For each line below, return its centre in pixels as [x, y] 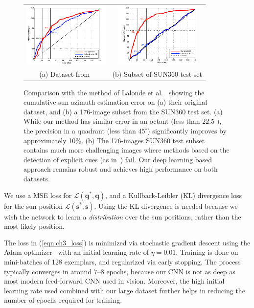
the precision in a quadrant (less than [80, 131]
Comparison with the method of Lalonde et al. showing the [114, 92]
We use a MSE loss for [38, 195]
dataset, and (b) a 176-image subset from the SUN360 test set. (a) [123, 111]
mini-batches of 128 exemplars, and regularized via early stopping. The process [122, 261]
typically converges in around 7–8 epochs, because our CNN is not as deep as [120, 271]
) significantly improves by [187, 131]
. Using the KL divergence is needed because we [166, 206]
